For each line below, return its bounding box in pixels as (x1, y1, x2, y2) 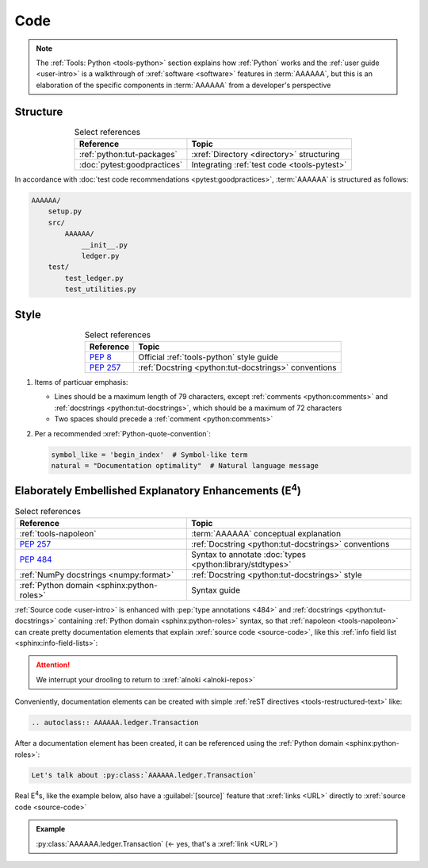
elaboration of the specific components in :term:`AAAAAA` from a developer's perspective (36, 80, 331, 90)
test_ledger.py (64, 274, 124, 282)
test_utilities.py (64, 285, 136, 294)
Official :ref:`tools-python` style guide (138, 351, 279, 363)
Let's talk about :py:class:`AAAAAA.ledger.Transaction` (31, 770, 258, 780)
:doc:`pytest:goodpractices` (79, 159, 183, 170)
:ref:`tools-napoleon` (19, 528, 97, 539)
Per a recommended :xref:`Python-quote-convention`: (34, 428, 212, 438)
